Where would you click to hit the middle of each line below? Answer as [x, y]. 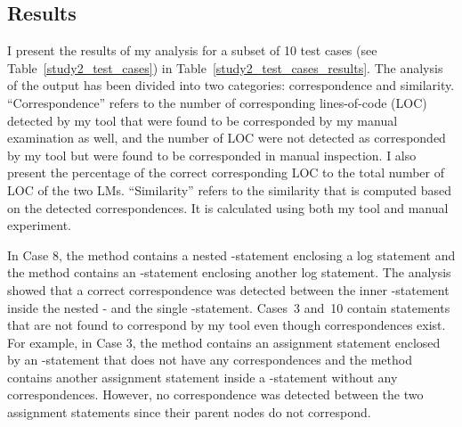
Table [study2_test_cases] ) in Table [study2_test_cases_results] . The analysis [225, 67]
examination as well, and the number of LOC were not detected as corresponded [227, 138]
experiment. [39, 225]
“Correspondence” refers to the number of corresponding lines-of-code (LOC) [217, 102]
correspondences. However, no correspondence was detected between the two [215, 394]
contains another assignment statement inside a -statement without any [203, 377]
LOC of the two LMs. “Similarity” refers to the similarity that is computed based [230, 189]
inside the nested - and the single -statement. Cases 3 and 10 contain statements [229, 307]
